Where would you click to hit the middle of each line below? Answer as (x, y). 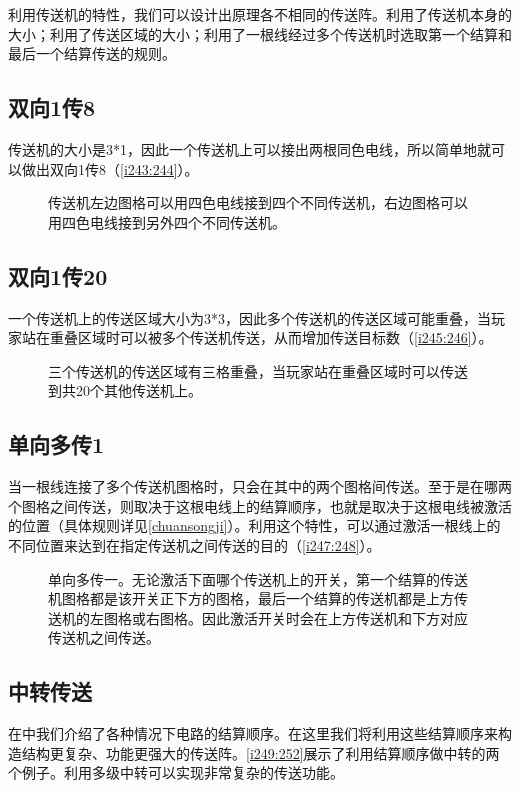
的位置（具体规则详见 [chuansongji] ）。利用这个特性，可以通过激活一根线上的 (254, 525)
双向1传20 (58, 275)
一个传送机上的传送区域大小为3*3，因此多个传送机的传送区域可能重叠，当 (249, 317)
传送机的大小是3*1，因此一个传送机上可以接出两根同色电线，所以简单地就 (249, 148)
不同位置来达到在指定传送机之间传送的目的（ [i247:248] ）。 (194, 544)
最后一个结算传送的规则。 (92, 53)
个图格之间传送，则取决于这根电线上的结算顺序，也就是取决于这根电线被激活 (260, 505)
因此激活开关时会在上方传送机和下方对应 (334, 617)
